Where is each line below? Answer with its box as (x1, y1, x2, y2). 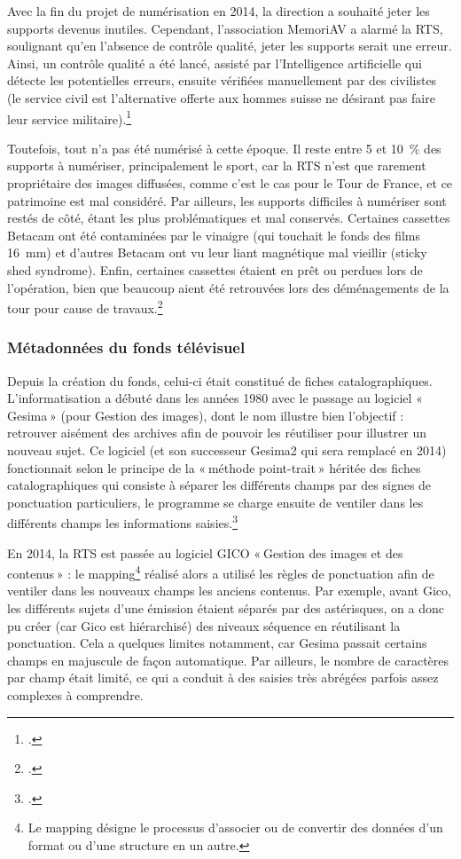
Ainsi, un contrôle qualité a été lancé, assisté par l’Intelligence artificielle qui (7, 53, 422, 72)
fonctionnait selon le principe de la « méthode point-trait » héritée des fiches (7, 458, 421, 477)
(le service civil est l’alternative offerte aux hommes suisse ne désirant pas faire (7, 88, 435, 106)
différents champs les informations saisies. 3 (7, 511, 238, 532)
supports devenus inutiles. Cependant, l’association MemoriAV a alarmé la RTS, (7, 19, 443, 37)
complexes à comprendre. (7, 686, 144, 705)
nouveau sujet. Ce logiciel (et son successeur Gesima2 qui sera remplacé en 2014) (7, 441, 447, 459)
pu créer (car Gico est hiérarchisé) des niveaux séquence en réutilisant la (7, 616, 401, 634)
